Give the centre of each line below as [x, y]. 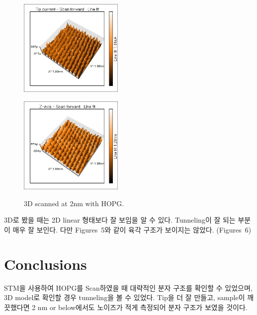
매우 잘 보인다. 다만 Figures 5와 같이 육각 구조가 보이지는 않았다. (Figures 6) [132, 229]
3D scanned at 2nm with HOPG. [74, 203]
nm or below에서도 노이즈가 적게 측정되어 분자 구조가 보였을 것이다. [142, 307]
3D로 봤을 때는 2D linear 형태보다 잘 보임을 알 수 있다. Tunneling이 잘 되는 [120, 220]
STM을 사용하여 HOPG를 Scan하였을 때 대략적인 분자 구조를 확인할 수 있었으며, [128, 287]
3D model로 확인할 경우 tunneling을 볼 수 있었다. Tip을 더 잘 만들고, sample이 [125, 297]
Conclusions [45, 264]
